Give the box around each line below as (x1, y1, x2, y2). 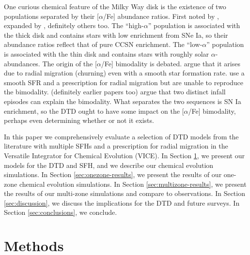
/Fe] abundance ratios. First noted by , (103, 11, 219, 21)
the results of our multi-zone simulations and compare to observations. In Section (4, 188, 245, 198)
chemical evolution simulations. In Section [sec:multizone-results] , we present (19, 179, 247, 189)
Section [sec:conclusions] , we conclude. (4, 207, 117, 217)
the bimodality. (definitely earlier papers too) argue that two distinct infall (4, 87, 226, 97)
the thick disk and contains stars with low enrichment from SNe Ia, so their (4, 30, 228, 40)
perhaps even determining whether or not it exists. (4, 115, 154, 125)
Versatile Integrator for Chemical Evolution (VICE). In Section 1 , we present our (4, 150, 245, 160)
